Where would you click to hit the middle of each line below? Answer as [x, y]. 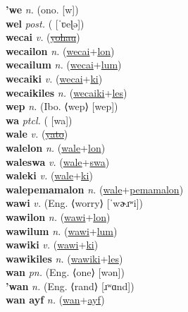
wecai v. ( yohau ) [43, 37]
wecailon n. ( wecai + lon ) [60, 50]
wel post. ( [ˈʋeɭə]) [45, 23]
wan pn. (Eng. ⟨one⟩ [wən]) [65, 272]
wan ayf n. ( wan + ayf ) [55, 300]
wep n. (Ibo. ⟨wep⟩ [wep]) [62, 106]
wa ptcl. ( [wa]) [39, 120]
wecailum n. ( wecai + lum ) [64, 65]
